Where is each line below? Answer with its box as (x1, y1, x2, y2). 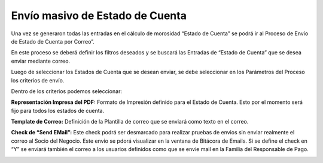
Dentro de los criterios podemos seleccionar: (11, 87, 123, 95)
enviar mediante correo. (11, 57, 71, 64)
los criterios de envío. (11, 76, 65, 84)
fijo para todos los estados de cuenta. (11, 107, 105, 114)
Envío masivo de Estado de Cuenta (11, 9, 187, 22)
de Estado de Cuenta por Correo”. (11, 38, 95, 45)
